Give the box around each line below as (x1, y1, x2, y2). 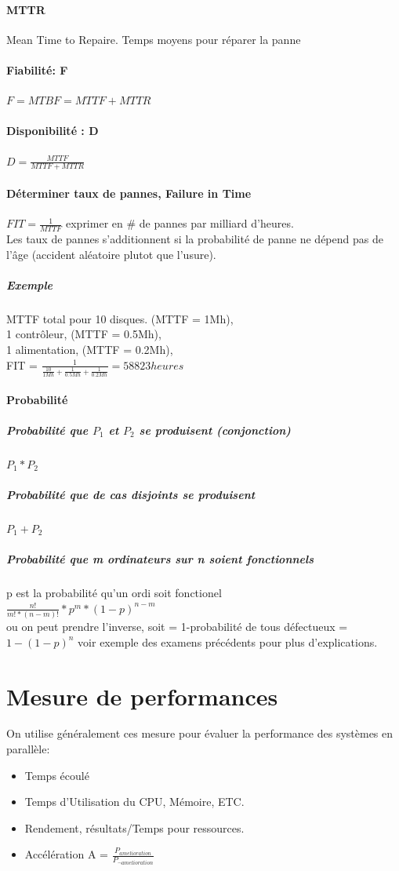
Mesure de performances (6, 680, 278, 712)
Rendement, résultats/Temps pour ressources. (24, 819, 245, 836)
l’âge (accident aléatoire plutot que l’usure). (6, 246, 216, 262)
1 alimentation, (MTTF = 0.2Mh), (6, 341, 173, 357)
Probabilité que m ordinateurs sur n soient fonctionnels (6, 551, 314, 567)
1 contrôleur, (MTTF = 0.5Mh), (6, 326, 161, 342)
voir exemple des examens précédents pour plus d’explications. (78, 633, 378, 650)
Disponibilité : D (6, 122, 99, 139)
